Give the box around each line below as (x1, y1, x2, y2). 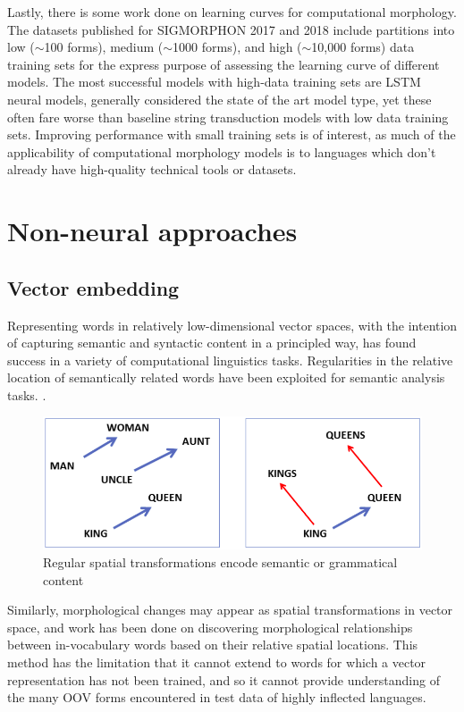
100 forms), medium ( (44, 38, 164, 56)
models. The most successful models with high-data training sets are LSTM (7, 72, 421, 91)
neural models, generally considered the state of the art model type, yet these (7, 89, 432, 108)
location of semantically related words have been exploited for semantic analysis (7, 368, 445, 387)
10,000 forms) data (311, 38, 415, 56)
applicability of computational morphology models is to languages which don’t (7, 142, 436, 161)
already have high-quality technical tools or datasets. (7, 160, 297, 179)
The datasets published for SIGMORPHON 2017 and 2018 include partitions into (7, 20, 455, 38)
